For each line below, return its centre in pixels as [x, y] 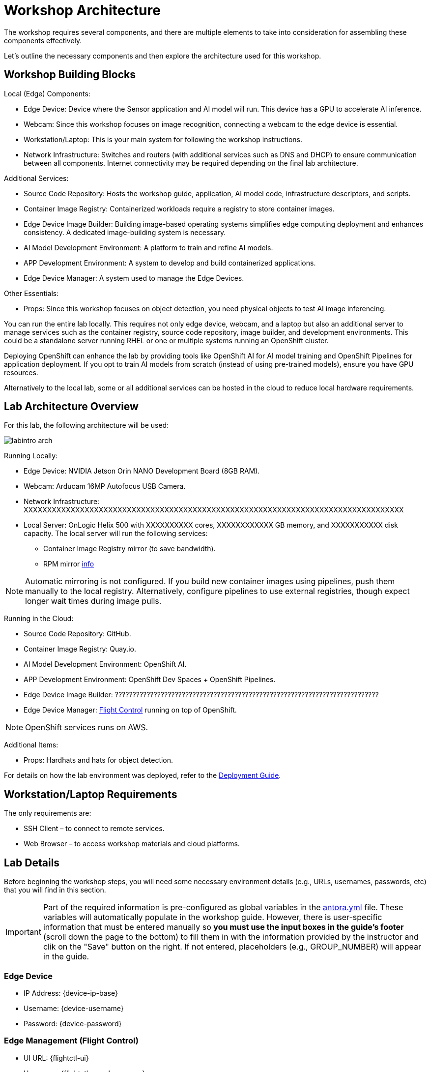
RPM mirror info [69, 564]
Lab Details [32, 863]
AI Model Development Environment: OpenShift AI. [105, 664]
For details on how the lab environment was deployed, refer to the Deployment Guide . [143, 775]
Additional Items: [31, 745]
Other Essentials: [31, 293]
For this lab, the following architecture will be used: [86, 425]
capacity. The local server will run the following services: [116, 534]
